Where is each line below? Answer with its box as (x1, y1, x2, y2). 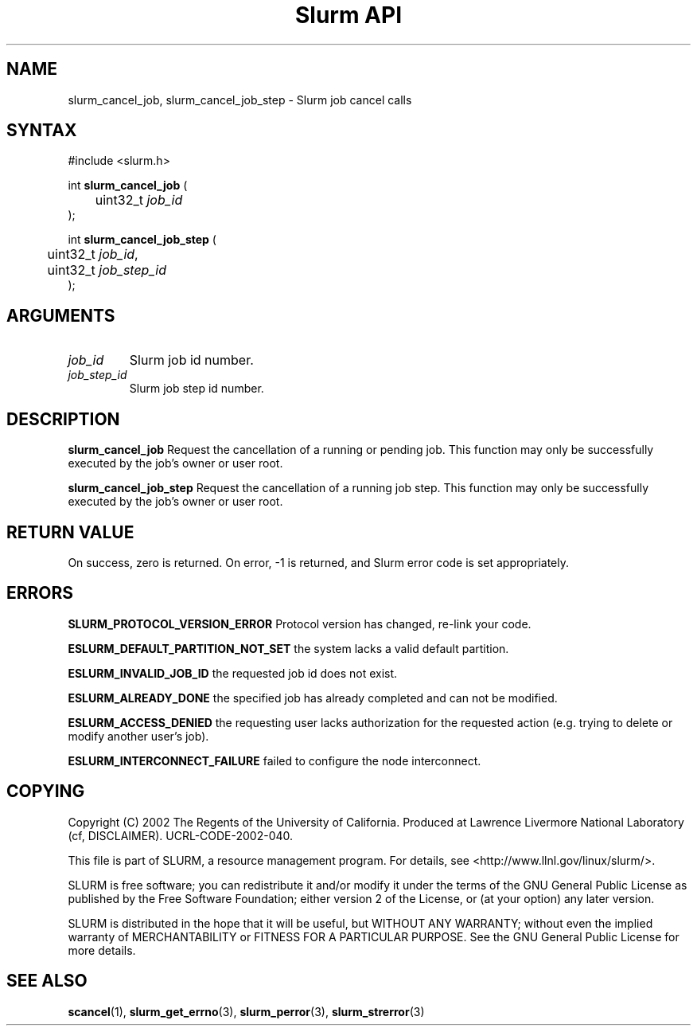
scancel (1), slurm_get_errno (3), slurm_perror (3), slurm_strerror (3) (68, 1004, 425, 1018)
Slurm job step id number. (129, 381, 264, 396)
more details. (68, 943, 136, 957)
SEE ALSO (6, 971, 88, 991)
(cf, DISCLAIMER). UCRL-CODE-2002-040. (68, 828, 294, 842)
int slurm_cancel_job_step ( (68, 233, 216, 247)
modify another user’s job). (68, 729, 209, 743)
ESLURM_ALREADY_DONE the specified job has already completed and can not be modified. (68, 690, 558, 705)
